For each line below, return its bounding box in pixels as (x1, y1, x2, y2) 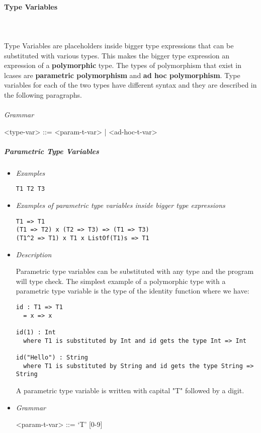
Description (16, 249, 52, 259)
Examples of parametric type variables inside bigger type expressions (16, 200, 225, 210)
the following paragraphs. (4, 89, 82, 100)
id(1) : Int (16, 329, 56, 336)
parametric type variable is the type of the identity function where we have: (16, 285, 249, 296)
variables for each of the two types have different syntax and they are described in (4, 80, 257, 90)
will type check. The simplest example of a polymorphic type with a (16, 275, 226, 286)
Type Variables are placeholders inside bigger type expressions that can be (4, 40, 234, 50)
